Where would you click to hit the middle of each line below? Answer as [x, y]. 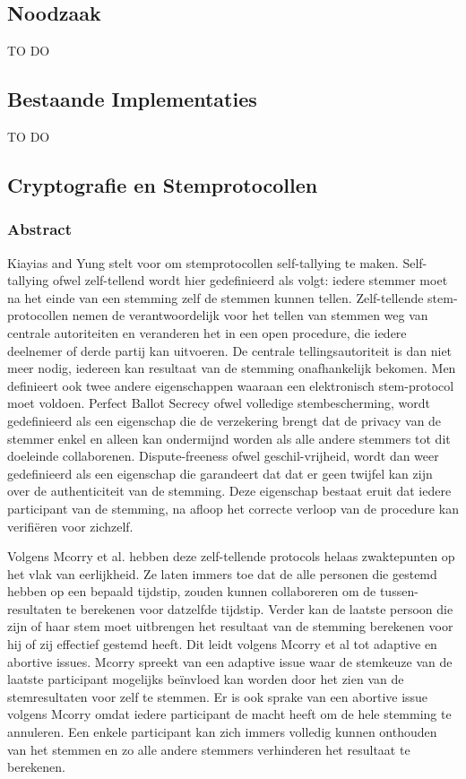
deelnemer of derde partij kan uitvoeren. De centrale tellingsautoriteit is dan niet [230, 350]
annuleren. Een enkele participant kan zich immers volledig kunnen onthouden [222, 732]
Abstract [39, 229]
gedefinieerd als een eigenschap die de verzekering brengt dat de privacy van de [224, 420]
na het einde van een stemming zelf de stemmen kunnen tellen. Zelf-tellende [216, 297]
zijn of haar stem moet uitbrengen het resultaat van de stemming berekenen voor [230, 626]
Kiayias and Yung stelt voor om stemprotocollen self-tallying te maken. [203, 262]
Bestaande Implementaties [132, 99]
